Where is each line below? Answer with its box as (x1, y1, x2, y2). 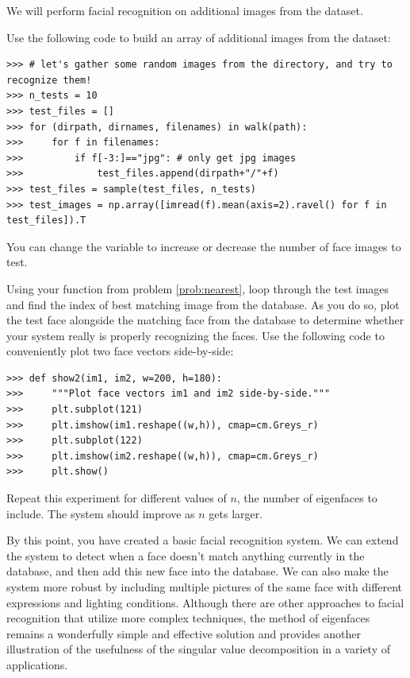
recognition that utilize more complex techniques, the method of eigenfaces (6, 610, 370, 626)
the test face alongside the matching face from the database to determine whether (6, 312, 404, 328)
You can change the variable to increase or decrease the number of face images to (6, 238, 401, 254)
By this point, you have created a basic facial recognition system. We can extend (6, 532, 399, 548)
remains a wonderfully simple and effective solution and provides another (6, 625, 361, 641)
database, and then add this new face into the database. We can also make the (6, 563, 389, 579)
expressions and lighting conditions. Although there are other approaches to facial (6, 594, 404, 610)
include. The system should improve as (6, 505, 195, 521)
